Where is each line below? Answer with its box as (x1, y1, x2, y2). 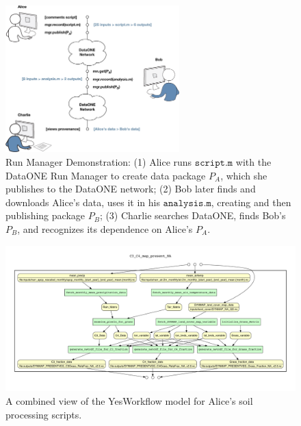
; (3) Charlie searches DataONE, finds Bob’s (99, 208, 286, 223)
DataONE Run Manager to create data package (5, 168, 206, 182)
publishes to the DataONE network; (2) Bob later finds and (5, 181, 256, 196)
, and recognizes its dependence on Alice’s (17, 221, 193, 236)
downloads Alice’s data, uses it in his (5, 195, 160, 209)
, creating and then (211, 195, 291, 209)
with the (235, 154, 272, 168)
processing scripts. (5, 407, 82, 421)
